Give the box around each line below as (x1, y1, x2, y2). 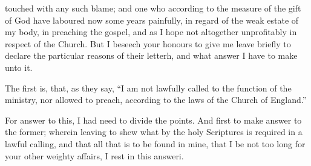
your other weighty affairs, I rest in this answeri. (5, 149, 184, 162)
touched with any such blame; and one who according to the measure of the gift (5, 2, 301, 14)
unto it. (5, 61, 33, 73)
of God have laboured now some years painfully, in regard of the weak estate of (5, 13, 299, 26)
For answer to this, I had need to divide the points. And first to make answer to (5, 113, 302, 126)
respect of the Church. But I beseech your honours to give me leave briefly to (5, 37, 291, 50)
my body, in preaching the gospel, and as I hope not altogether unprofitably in (5, 25, 297, 38)
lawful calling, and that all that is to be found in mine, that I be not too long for (5, 137, 306, 150)
